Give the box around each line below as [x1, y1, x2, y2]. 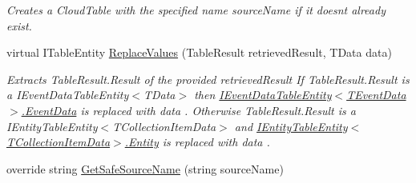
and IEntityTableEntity [234, 117, 348, 134]
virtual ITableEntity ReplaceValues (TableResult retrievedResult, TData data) [6, 44, 392, 61]
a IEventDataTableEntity [6, 86, 129, 103]
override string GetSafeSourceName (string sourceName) [6, 160, 284, 177]
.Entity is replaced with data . [124, 133, 270, 150]
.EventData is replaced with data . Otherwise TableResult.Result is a [21, 101, 356, 118]
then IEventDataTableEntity [194, 86, 332, 103]
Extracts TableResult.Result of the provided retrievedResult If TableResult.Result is [6, 70, 410, 87]
